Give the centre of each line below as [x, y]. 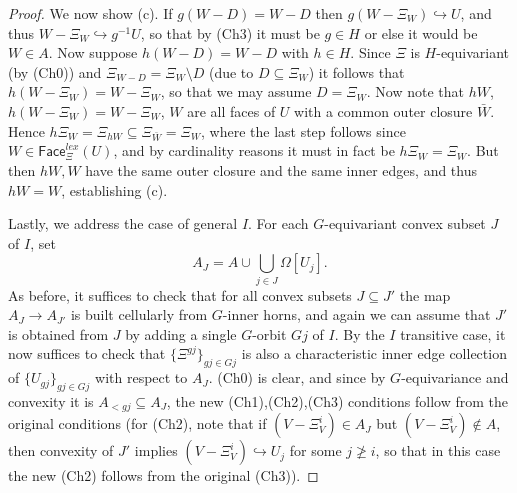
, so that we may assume [236, 91]
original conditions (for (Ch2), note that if [137, 423]
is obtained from [58, 333]
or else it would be [421, 32]
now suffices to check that [87, 353]
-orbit [269, 333]
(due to [231, 71]
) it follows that [356, 71]
